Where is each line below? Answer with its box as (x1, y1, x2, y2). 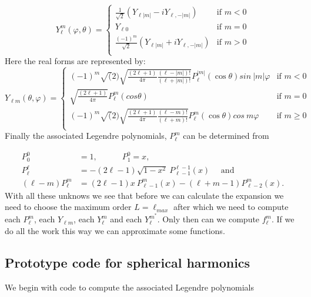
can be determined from (183, 129, 269, 142)
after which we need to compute (173, 201, 289, 213)
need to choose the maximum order (5, 201, 132, 213)
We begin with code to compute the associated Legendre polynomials (5, 281, 254, 293)
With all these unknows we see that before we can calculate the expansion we (5, 189, 284, 201)
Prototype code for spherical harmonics (5, 253, 250, 271)
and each (110, 213, 142, 225)
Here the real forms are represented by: (5, 55, 146, 67)
